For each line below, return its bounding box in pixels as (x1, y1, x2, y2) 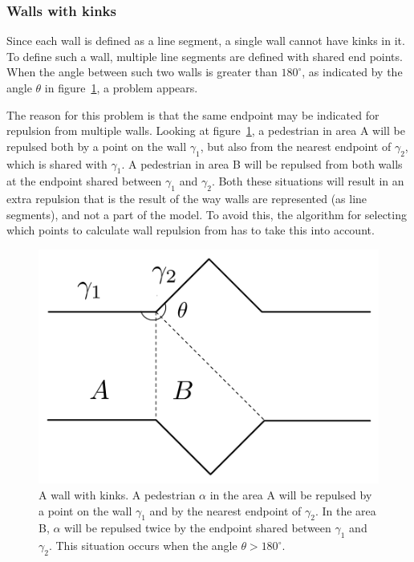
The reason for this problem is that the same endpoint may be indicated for (6, 106, 379, 123)
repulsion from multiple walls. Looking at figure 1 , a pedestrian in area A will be (6, 122, 405, 139)
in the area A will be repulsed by (209, 486, 372, 503)
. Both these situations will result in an (211, 173, 404, 189)
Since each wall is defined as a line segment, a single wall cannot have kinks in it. (6, 32, 405, 49)
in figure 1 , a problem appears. (44, 79, 198, 96)
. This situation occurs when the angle (48, 537, 237, 554)
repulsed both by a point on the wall (6, 137, 187, 154)
